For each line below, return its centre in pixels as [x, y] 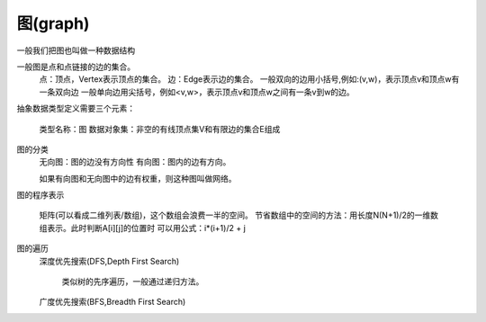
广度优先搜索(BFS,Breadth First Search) [112, 302]
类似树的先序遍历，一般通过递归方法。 [133, 282]
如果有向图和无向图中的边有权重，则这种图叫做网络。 [138, 178]
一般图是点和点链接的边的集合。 [76, 67]
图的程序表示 [40, 195]
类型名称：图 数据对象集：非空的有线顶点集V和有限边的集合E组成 [160, 129]
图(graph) [53, 23]
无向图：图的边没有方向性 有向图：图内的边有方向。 [135, 162]
